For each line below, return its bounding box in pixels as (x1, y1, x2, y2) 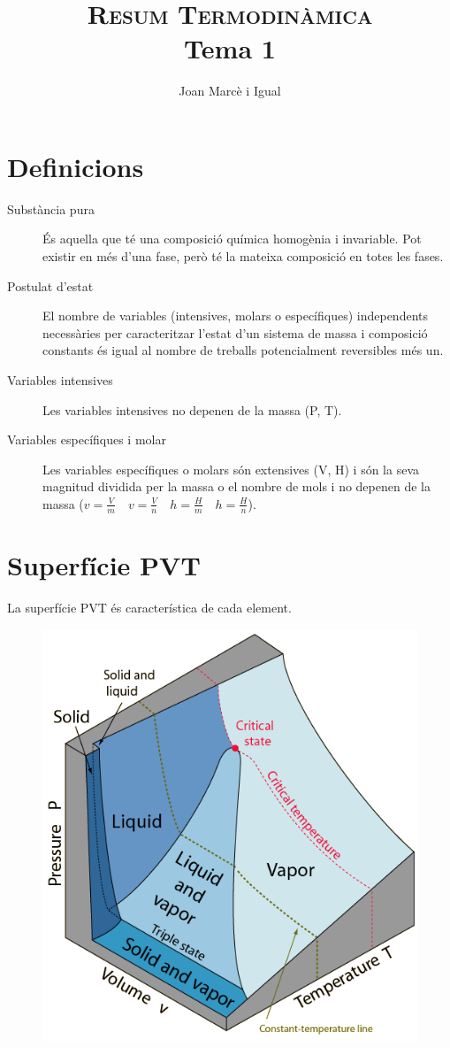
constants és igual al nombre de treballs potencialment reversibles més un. (42, 341, 444, 359)
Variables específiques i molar (7, 430, 166, 449)
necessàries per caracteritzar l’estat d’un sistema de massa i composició (42, 323, 428, 342)
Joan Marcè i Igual (179, 81, 281, 100)
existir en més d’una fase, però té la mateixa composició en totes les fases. (42, 247, 444, 266)
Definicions (7, 148, 144, 184)
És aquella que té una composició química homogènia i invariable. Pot (42, 229, 422, 248)
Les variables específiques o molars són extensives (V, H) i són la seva (42, 459, 420, 478)
